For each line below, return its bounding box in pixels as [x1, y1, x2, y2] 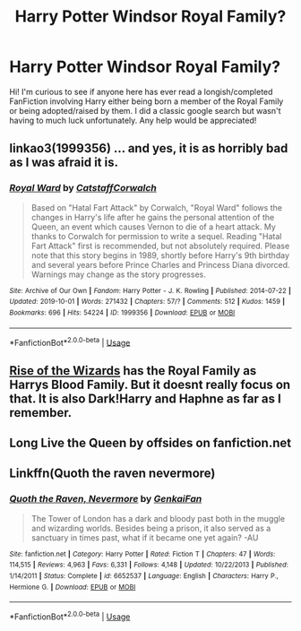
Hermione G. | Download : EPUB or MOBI [9, 583, 136, 592]
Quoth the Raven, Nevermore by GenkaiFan [9, 493, 202, 506]
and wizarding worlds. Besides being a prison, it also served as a [30, 523, 271, 533]
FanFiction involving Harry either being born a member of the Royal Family [9, 96, 284, 107]
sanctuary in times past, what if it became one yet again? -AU [30, 532, 259, 543]
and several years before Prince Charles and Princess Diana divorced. [30, 259, 290, 270]
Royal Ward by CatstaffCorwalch [9, 182, 157, 194]
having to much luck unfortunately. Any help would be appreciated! [9, 115, 257, 125]
